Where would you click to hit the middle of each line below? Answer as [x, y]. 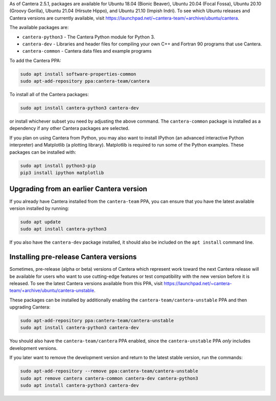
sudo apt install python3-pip [58, 166]
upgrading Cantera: [30, 307]
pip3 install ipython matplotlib [62, 173]
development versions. [33, 348]
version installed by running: [39, 208]
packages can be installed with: [43, 152]
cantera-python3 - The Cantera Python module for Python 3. [89, 37]
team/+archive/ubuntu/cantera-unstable [52, 291]
